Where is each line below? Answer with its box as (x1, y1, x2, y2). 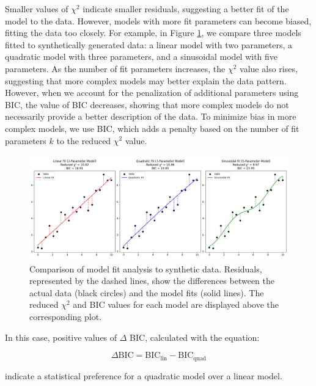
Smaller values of (5, 2, 68, 15)
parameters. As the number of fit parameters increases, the (5, 62, 226, 75)
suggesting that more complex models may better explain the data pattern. (5, 74, 287, 87)
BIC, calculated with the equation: (130, 330, 260, 343)
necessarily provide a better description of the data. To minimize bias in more (5, 110, 296, 123)
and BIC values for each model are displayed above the (73, 298, 279, 311)
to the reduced (56, 134, 111, 147)
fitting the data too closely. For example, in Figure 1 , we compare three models (5, 26, 301, 39)
